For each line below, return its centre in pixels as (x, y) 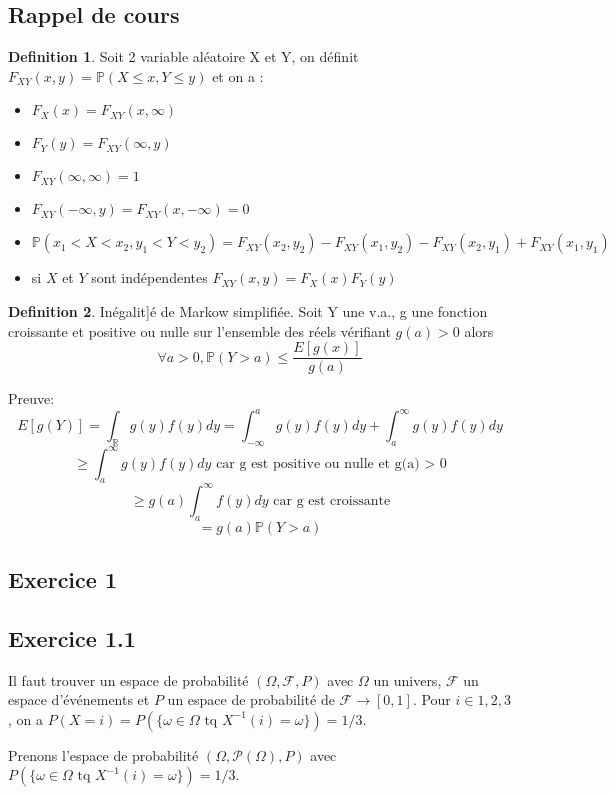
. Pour (431, 699)
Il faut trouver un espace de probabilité (128, 679)
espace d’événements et (79, 699)
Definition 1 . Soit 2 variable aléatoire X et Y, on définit (183, 56)
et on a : (238, 75)
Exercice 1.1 (72, 637)
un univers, (407, 679)
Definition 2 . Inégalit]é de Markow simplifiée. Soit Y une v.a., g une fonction (248, 310)
